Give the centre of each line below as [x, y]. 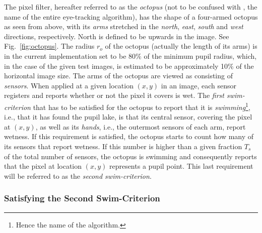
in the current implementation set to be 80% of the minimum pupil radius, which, [130, 55]
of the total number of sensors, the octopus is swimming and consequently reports [130, 156]
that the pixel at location [43, 166]
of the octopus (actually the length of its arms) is [181, 46]
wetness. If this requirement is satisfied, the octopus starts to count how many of [129, 136]
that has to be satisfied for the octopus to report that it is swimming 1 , [142, 106]
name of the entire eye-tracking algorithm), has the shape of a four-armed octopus [131, 16]
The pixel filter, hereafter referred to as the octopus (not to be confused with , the [131, 7]
